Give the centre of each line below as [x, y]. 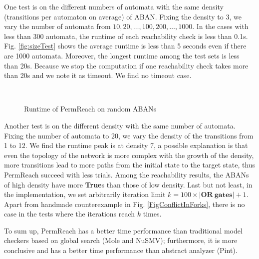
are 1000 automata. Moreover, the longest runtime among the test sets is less [122, 55]
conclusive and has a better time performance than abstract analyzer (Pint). [121, 250]
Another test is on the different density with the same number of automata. [120, 125]
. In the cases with [220, 26]
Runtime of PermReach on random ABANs [90, 109]
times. [152, 214]
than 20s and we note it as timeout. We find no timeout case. [98, 75]
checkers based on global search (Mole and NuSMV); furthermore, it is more [121, 240]
